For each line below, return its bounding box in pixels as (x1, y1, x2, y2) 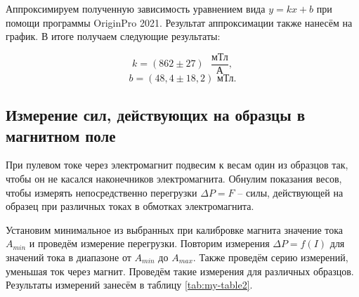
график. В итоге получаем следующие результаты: (6, 29, 221, 44)
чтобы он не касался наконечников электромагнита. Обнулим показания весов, (6, 171, 342, 186)
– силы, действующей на (237, 185, 344, 199)
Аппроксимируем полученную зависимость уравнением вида (6, 1, 266, 15)
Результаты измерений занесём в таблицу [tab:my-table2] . (6, 277, 253, 292)
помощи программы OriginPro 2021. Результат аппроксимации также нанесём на (6, 15, 353, 29)
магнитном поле (6, 124, 116, 146)
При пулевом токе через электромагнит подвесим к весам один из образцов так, (6, 157, 348, 172)
